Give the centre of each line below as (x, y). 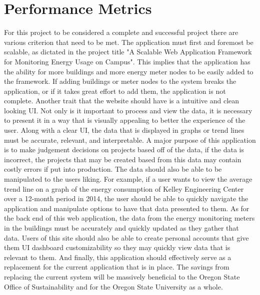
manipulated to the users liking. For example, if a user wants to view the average (128, 179)
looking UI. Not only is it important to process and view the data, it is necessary (128, 110)
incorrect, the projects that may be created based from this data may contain (123, 159)
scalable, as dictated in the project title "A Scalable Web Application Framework (128, 52)
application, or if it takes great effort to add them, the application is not (115, 91)
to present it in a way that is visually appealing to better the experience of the (125, 120)
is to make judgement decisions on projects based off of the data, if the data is (124, 149)
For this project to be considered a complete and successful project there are (121, 32)
